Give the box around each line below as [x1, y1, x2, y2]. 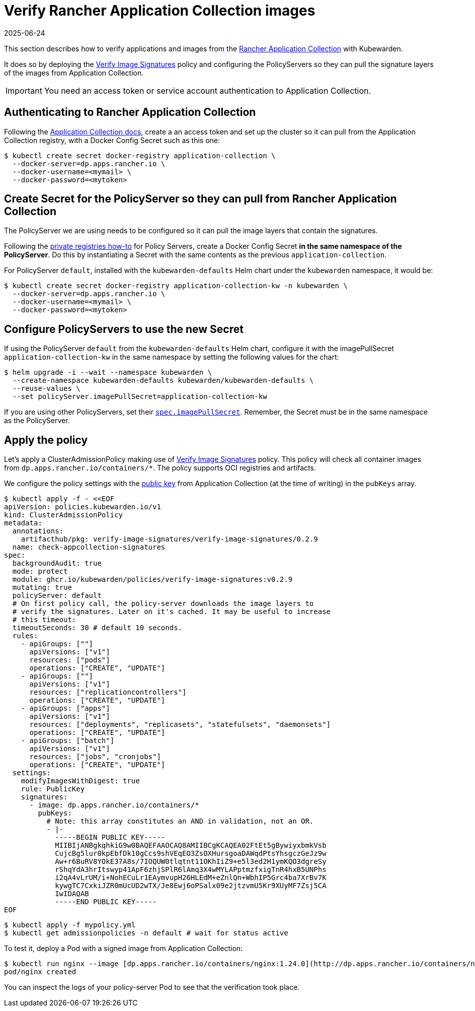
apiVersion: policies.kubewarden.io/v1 [4, 503, 161, 511]
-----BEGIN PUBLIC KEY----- [55, 833, 166, 842]
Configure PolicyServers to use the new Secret [4, 322, 244, 335]
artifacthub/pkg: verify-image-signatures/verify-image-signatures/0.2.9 [21, 535, 318, 544]
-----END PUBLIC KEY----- [55, 898, 157, 906]
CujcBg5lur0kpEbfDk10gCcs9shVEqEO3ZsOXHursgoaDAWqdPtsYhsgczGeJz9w [55, 849, 327, 858]
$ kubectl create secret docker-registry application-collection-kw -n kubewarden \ [4, 282, 348, 290]
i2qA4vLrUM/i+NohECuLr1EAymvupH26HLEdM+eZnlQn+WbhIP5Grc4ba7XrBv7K [55, 873, 327, 882]
